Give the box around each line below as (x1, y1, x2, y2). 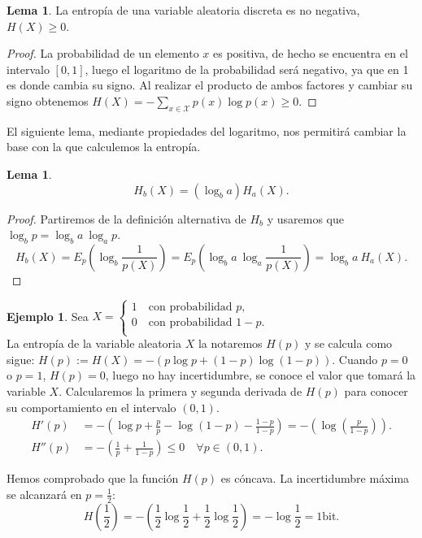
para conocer (344, 382, 408, 399)
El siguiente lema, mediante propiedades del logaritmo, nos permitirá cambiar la (7, 122, 407, 139)
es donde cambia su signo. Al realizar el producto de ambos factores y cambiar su (7, 76, 413, 93)
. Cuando (332, 350, 378, 367)
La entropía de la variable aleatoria (7, 335, 181, 352)
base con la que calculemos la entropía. (7, 138, 201, 155)
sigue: (7, 350, 35, 367)
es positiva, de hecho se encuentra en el (212, 45, 408, 62)
